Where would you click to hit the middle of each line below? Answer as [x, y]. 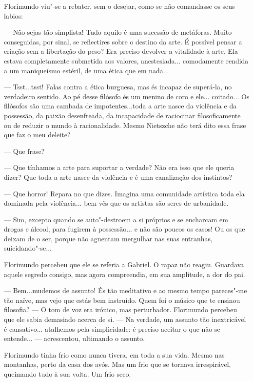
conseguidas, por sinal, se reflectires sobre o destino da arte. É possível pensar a [123, 41]
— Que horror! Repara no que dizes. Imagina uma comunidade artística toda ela [124, 193]
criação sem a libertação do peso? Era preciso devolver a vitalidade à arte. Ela [121, 51]
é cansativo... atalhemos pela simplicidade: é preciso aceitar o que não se [112, 329]
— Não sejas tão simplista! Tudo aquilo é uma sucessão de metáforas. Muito [118, 32]
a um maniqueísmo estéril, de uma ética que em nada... [87, 70]
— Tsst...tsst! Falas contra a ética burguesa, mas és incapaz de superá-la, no [118, 87]
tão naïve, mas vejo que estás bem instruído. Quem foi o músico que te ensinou [122, 300]
